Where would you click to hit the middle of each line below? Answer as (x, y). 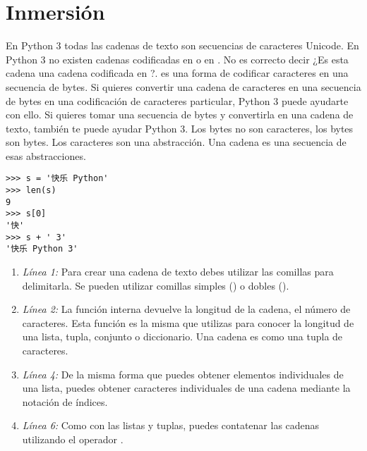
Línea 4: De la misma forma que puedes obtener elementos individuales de (183, 374)
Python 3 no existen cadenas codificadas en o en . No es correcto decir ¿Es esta (177, 59)
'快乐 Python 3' (42, 249)
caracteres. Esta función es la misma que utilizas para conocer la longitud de (188, 322)
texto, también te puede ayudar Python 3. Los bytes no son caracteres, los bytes (180, 128)
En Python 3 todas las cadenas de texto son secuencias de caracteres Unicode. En (182, 45)
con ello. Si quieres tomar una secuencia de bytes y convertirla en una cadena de (180, 115)
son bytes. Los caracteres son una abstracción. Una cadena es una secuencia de (176, 142)
